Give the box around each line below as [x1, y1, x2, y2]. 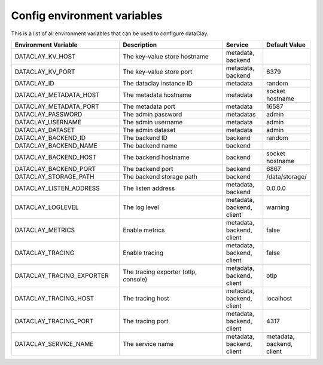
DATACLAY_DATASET [14, 125, 75, 134]
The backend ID [123, 133, 167, 142]
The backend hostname [123, 153, 190, 161]
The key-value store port [123, 68, 193, 76]
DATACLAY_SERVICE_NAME [14, 339, 94, 348]
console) [123, 275, 148, 283]
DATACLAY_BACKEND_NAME [14, 141, 98, 149]
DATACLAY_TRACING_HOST [14, 294, 95, 302]
